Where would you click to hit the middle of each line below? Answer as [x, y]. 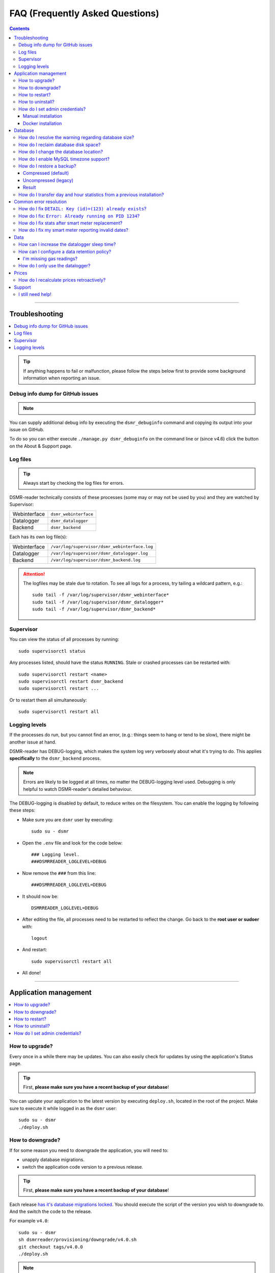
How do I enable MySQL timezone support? [64, 159]
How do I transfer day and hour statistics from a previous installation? [91, 195]
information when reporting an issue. [62, 378]
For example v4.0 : [29, 1221]
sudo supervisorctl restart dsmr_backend [71, 681]
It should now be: [40, 896]
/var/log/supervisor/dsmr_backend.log [96, 560]
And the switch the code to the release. [51, 1211]
